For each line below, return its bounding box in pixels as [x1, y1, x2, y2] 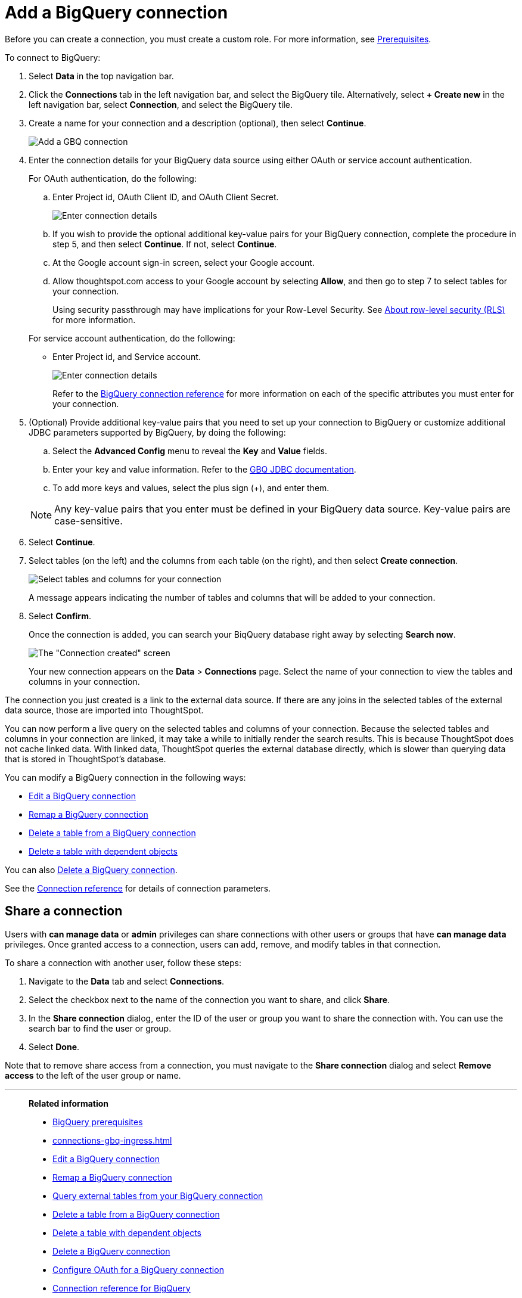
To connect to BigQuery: [5, 52, 101, 63]
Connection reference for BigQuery [52, 1283, 191, 1293]
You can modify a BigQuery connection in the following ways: [5, 772, 246, 782]
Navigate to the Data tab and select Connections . [29, 976, 225, 986]
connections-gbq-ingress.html [52, 1135, 172, 1145]
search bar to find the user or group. [29, 1023, 172, 1033]
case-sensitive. [54, 514, 123, 527]
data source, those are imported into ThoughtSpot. [5, 704, 204, 715]
